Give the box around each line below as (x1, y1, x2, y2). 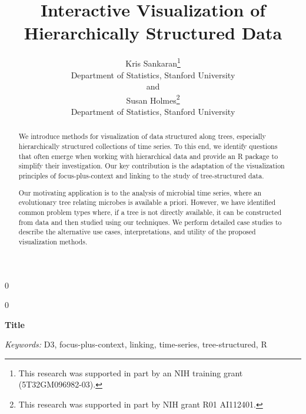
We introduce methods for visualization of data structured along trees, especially (18, 131, 266, 141)
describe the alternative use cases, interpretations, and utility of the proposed (18, 227, 256, 237)
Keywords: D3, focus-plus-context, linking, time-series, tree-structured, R (5, 338, 267, 350)
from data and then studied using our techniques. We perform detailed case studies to (18, 217, 282, 227)
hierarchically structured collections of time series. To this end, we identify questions (18, 141, 278, 151)
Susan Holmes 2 (126, 92, 180, 106)
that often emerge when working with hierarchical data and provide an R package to (18, 151, 278, 161)
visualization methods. (18, 236, 88, 246)
